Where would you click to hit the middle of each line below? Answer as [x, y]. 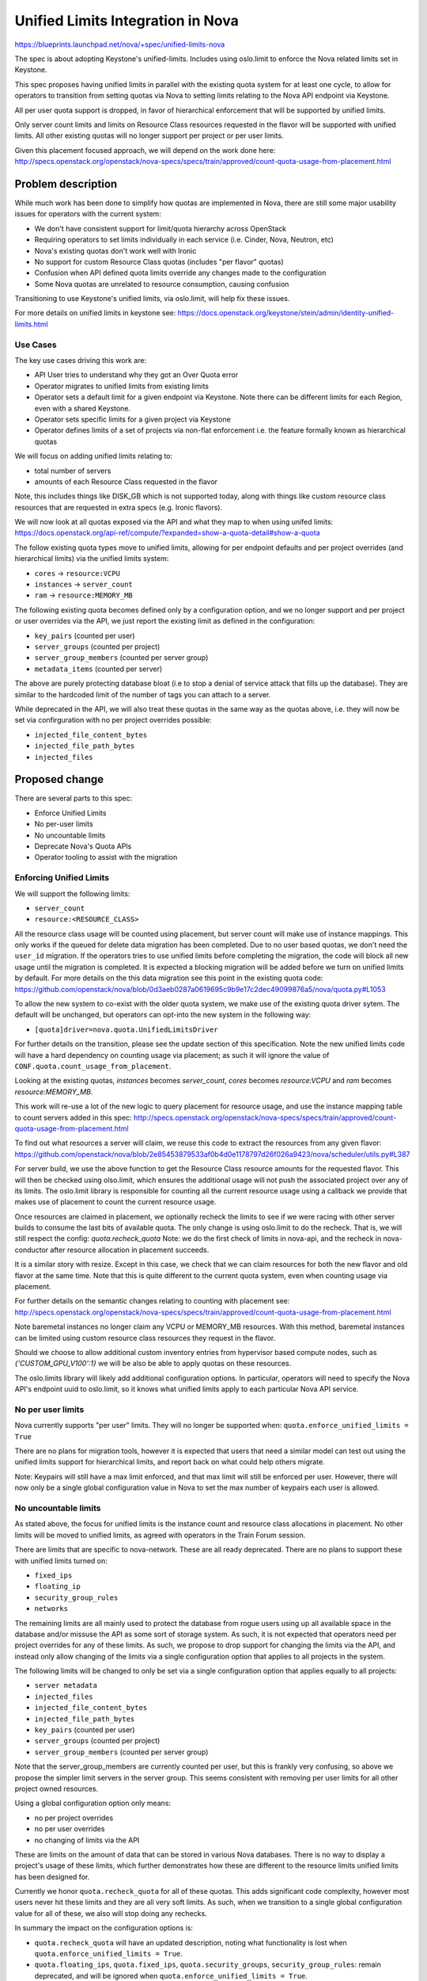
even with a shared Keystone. [82, 408]
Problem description [66, 183]
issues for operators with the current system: [88, 214]
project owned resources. [57, 1788]
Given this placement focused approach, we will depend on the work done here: [145, 150]
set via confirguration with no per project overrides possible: [113, 720]
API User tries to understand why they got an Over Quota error [136, 375]
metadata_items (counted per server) [98, 669]
